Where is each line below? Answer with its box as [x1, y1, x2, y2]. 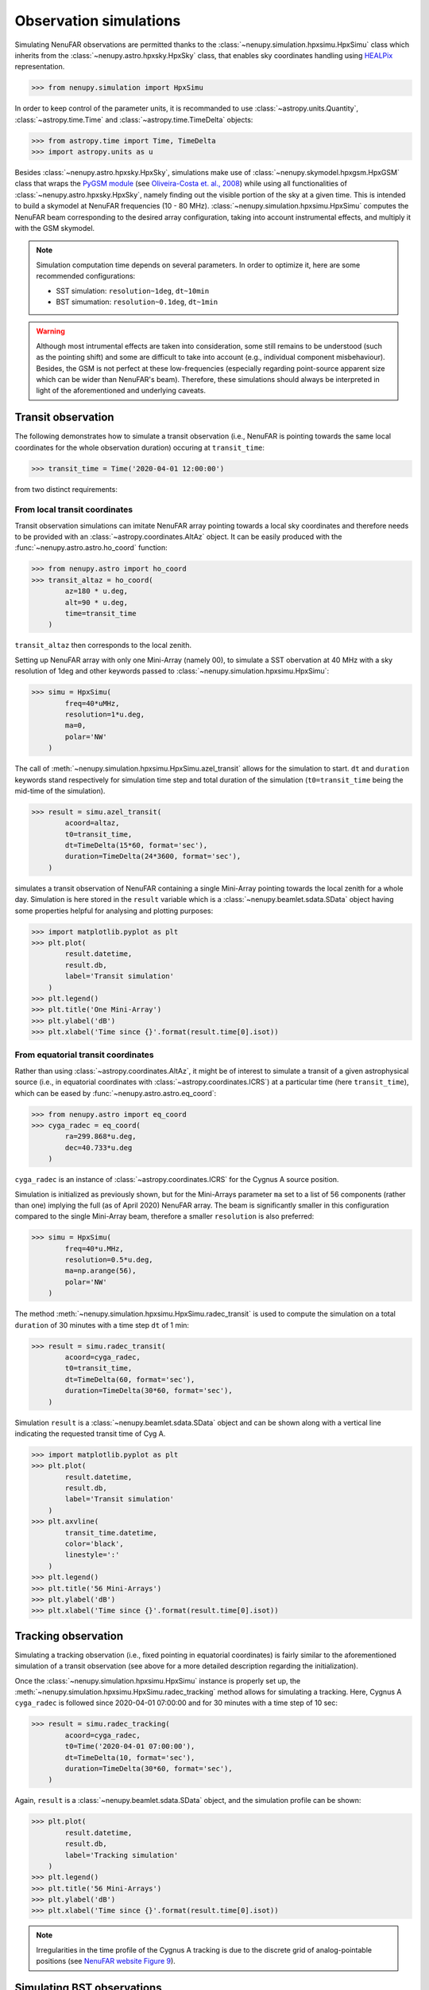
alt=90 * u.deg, [64, 598, 129, 607]
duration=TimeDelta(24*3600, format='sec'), [64, 852, 242, 861]
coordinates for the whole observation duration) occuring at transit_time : [14, 443, 265, 452]
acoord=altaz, [64, 818, 120, 828]
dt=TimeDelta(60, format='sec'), [64, 1375, 195, 1384]
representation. [14, 62, 65, 72]
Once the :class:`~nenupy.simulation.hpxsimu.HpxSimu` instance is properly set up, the [14, 1676, 301, 1685]
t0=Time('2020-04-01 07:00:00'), [64, 1742, 195, 1751]
